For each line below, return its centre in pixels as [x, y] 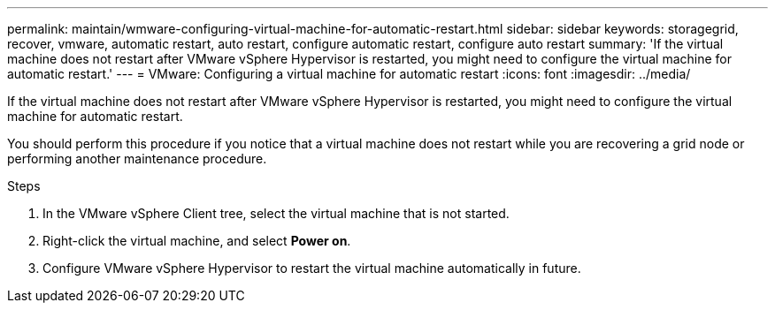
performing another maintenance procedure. [137, 159]
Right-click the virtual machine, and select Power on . [197, 241]
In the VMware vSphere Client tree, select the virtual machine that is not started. [276, 213]
